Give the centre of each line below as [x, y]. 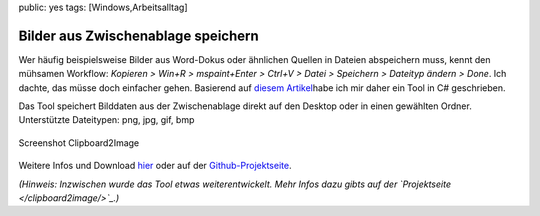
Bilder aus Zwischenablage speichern [138, 35]
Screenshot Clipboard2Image [79, 142]
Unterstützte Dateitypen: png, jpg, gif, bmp [106, 120]
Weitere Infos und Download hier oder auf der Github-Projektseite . [155, 166]
